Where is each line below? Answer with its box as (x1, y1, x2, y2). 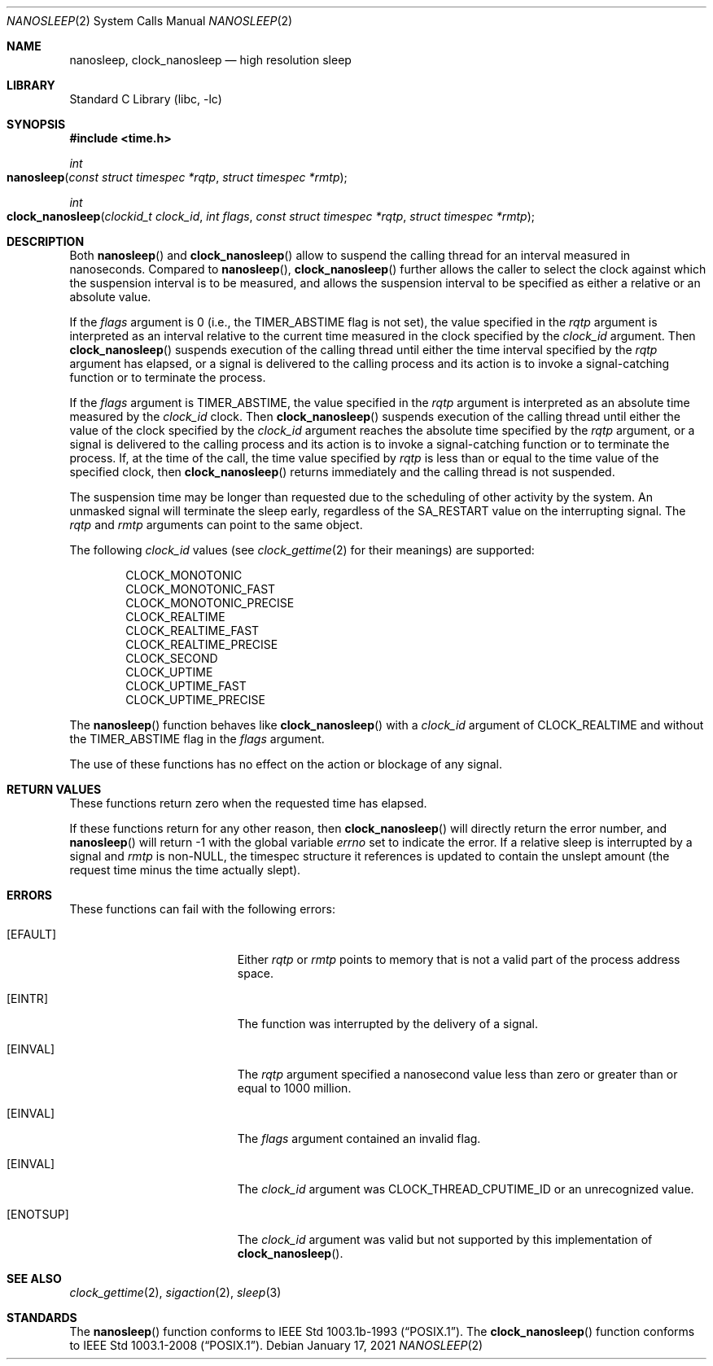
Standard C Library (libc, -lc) (69, 92, 222, 106)
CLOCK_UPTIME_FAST (125, 679, 247, 693)
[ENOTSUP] (7, 1207, 69, 1221)
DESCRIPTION (7, 234, 85, 248)
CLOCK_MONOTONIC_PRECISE (125, 596, 295, 610)
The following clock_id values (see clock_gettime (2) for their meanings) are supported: (69, 543, 535, 557)
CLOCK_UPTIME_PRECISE (125, 693, 265, 707)
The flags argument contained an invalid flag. (237, 1132, 481, 1145)
